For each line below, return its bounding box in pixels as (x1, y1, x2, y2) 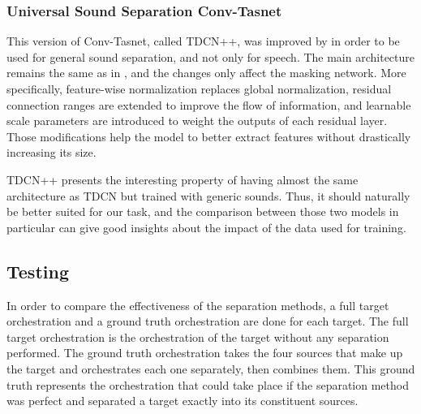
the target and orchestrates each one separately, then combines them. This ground (6, 360, 415, 377)
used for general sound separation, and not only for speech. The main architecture (6, 48, 415, 65)
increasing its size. (6, 144, 97, 161)
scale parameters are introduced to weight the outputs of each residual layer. (6, 112, 388, 129)
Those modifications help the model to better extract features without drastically (6, 127, 411, 144)
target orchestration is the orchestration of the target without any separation (6, 328, 389, 345)
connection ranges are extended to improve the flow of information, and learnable (6, 96, 411, 113)
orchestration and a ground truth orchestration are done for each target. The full (6, 313, 409, 330)
